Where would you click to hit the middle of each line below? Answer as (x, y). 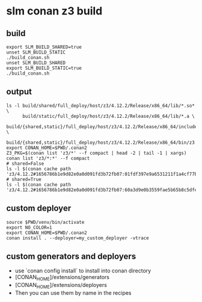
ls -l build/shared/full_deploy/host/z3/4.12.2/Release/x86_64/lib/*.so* (101, 106)
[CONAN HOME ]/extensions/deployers (61, 286)
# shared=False (25, 164)
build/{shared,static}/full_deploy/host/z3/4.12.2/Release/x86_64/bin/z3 (101, 143)
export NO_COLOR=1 (29, 227)
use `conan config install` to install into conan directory (83, 271)
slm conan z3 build (54, 11)
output (19, 92)
